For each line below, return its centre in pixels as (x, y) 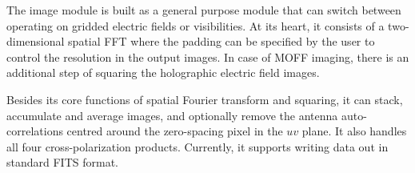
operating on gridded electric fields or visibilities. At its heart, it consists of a (196, 25)
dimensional (36, 41)
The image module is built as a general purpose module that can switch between (204, 10)
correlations (35, 131)
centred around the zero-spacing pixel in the (175, 131)
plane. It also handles (354, 131)
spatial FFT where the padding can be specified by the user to (221, 41)
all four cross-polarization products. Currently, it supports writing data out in (198, 146)
